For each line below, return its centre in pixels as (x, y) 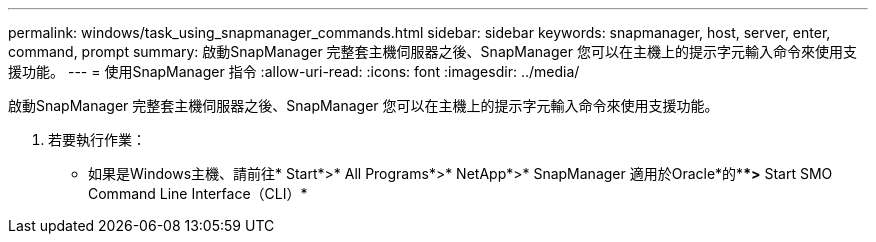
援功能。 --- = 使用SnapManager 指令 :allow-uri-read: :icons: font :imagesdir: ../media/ (294, 71)
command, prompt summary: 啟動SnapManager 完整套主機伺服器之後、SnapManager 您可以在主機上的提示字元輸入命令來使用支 (432, 51)
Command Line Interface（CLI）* (198, 193)
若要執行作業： (97, 139)
